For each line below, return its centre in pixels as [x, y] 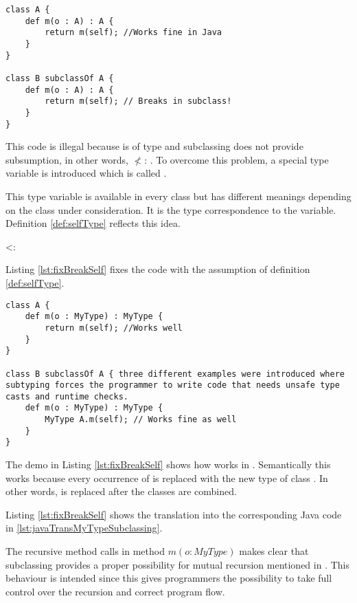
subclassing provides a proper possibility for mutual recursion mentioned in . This [178, 564]
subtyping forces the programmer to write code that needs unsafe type [173, 385]
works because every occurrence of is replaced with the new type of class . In [167, 478]
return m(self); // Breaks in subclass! [138, 101]
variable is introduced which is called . [86, 173]
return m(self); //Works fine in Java [133, 33]
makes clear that [274, 551]
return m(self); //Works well [114, 328]
